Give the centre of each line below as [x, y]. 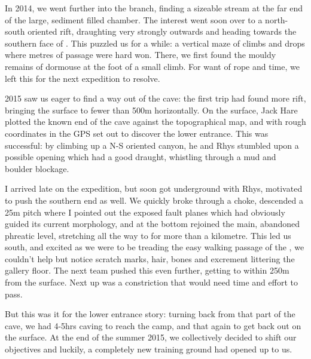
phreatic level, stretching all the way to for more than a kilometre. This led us [148, 235]
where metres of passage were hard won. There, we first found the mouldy [141, 55]
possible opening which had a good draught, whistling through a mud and [141, 157]
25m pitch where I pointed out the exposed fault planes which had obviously [145, 212]
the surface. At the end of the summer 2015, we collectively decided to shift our [151, 337]
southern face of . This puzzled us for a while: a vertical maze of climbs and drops [155, 43]
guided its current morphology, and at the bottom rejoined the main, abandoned [153, 224]
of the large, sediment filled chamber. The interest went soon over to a [134, 19]
